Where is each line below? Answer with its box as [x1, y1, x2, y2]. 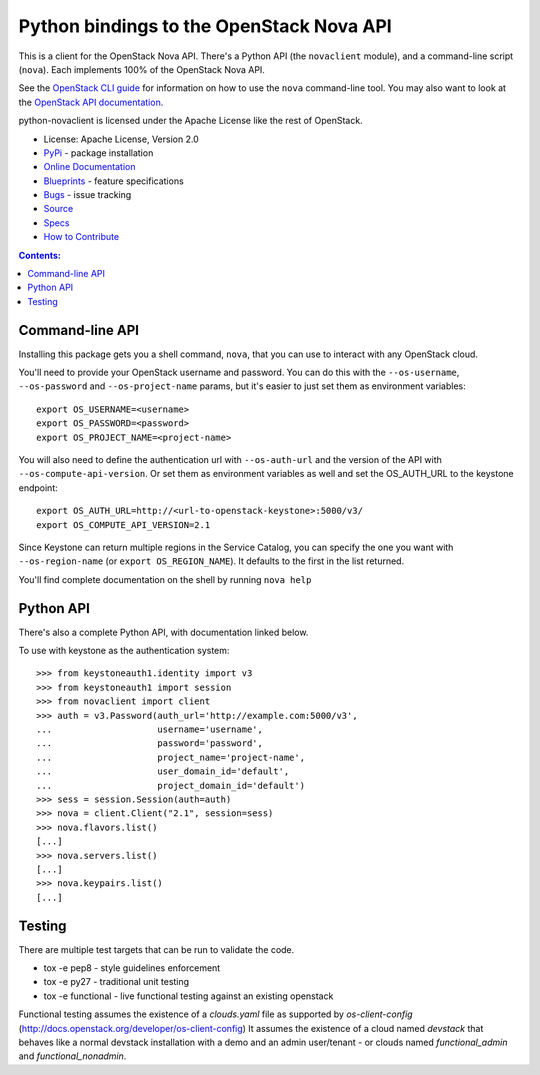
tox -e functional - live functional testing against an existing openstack [43, 990, 334, 1002]
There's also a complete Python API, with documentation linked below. [18, 626, 309, 638]
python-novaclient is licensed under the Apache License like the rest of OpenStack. [18, 115, 364, 127]
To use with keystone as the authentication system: [18, 645, 230, 657]
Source [43, 203, 74, 215]
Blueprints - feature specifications [43, 175, 184, 187]
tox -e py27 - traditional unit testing [43, 976, 190, 988]
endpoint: [18, 481, 59, 494]
